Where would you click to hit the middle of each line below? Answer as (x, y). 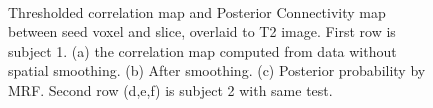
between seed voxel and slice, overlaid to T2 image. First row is (202, 31)
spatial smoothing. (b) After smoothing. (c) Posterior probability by (217, 70)
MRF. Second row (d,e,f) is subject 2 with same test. (170, 89)
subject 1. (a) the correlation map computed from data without (202, 50)
